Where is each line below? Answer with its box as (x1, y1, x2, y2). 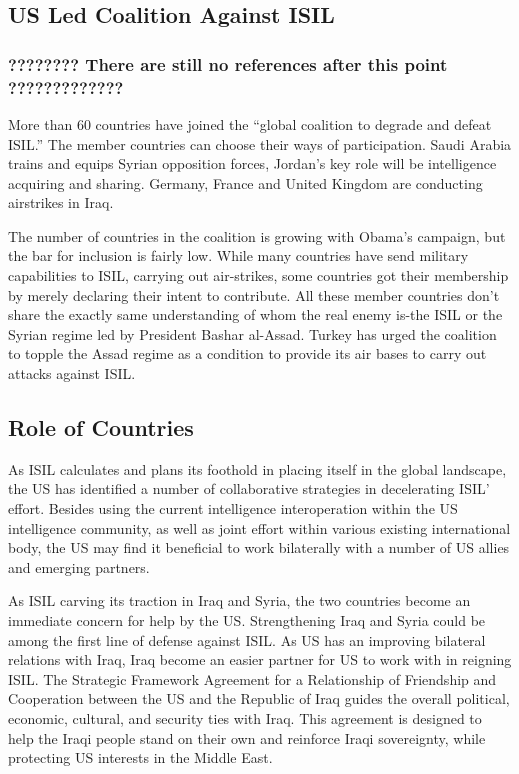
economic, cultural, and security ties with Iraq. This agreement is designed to (8, 707, 482, 728)
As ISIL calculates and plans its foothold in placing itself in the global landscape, (8, 458, 507, 479)
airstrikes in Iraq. (8, 192, 114, 213)
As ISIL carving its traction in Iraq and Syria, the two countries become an (8, 590, 471, 611)
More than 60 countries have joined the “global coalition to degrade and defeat (8, 113, 492, 134)
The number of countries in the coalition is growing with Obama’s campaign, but (8, 225, 506, 246)
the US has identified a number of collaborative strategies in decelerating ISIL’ (8, 478, 490, 499)
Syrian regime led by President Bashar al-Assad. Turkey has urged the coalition (8, 323, 497, 344)
